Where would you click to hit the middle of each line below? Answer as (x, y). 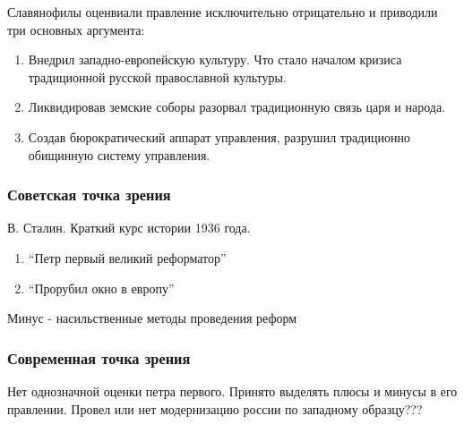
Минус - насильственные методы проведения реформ (152, 318)
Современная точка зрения (99, 357)
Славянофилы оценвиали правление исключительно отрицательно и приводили (223, 12)
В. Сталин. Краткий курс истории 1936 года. (129, 228)
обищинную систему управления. (119, 154)
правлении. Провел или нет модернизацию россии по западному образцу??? (215, 408)
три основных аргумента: (76, 29)
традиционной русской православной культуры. (157, 76)
